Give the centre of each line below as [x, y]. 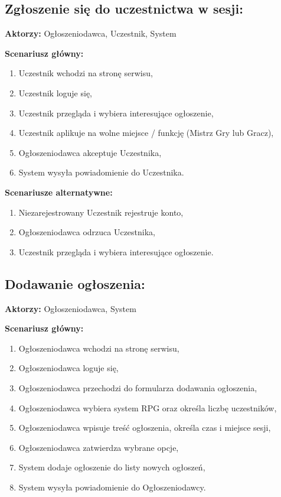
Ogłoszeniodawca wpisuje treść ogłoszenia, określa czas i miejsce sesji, [145, 428]
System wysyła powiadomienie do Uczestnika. [101, 172]
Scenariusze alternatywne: [59, 192]
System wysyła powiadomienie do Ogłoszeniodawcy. [112, 487]
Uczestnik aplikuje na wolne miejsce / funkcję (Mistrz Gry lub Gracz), [146, 133]
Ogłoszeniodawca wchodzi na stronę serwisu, [99, 348]
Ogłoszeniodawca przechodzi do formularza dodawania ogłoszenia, [138, 387]
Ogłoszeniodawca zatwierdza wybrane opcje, [99, 447]
